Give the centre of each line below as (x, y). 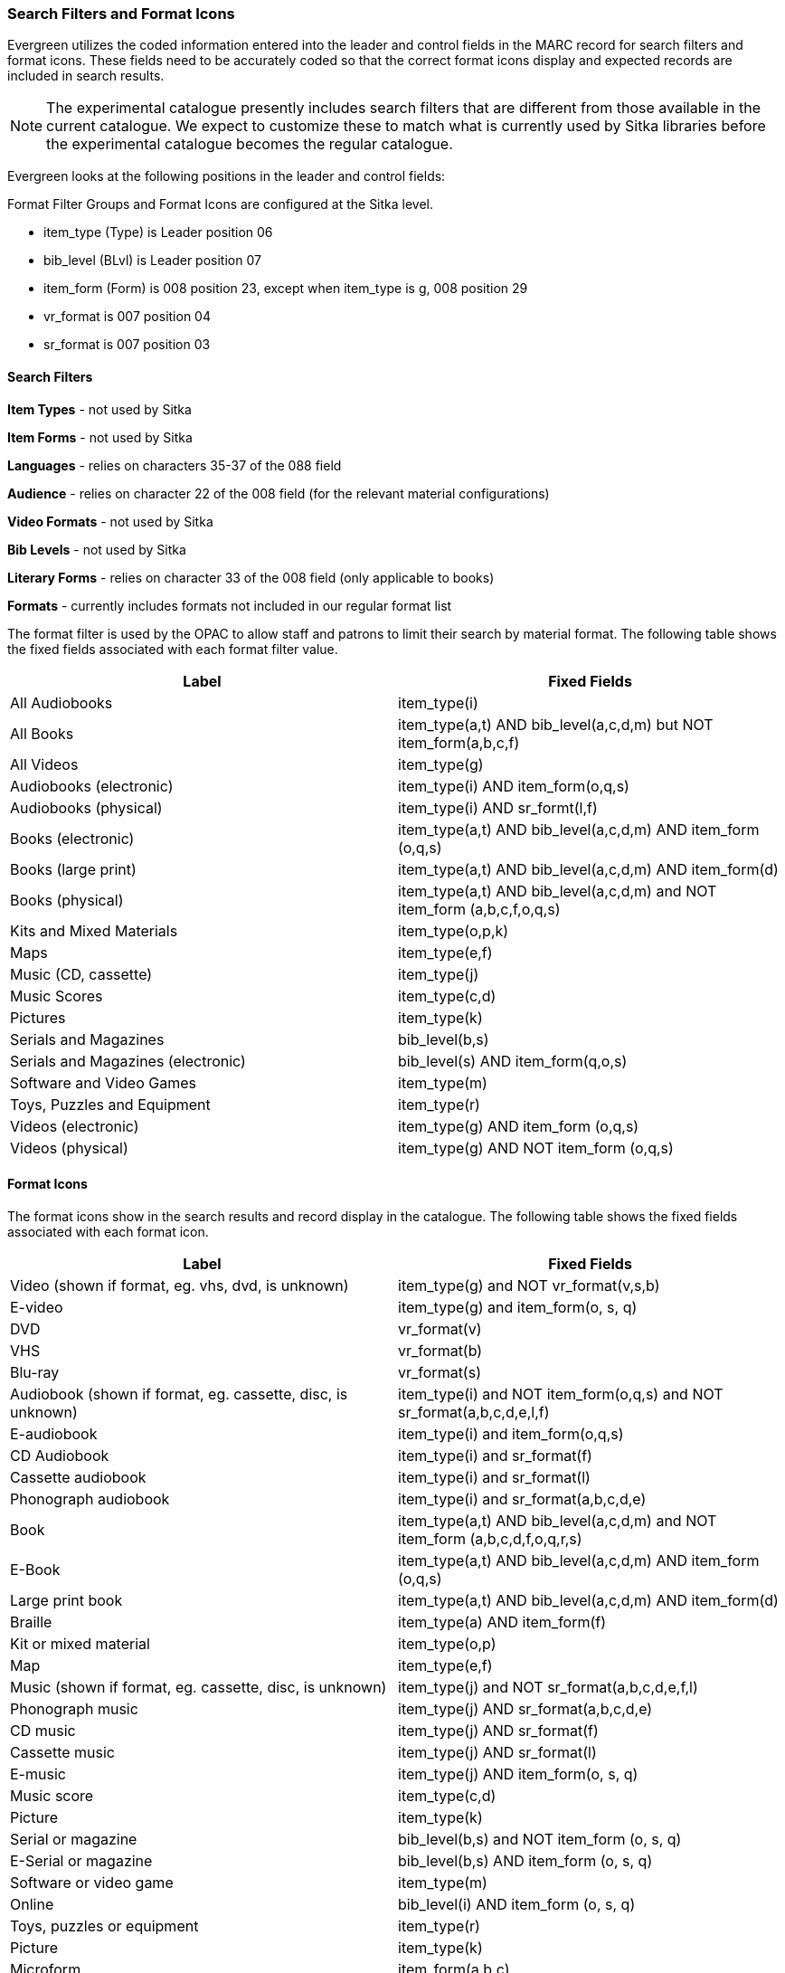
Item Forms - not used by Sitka (100, 437)
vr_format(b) (440, 1350)
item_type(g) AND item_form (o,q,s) (519, 1126)
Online (32, 1904)
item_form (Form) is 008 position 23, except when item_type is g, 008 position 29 (286, 289)
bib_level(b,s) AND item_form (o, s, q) (525, 1860)
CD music (43, 1730)
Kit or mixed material (80, 1643)
